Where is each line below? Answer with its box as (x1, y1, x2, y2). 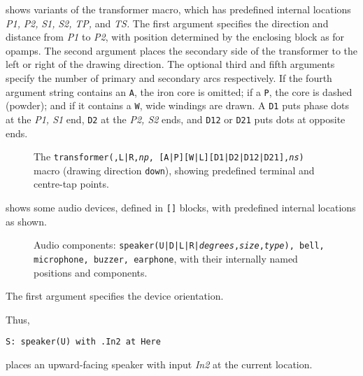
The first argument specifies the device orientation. (6, 288, 224, 303)
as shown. (6, 214, 47, 228)
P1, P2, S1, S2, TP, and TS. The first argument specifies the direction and (6, 15, 329, 30)
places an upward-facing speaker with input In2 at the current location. (6, 357, 313, 372)
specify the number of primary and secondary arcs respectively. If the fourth (6, 70, 332, 85)
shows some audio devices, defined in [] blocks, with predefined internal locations (6, 200, 356, 215)
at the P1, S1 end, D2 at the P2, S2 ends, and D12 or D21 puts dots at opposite (6, 111, 346, 126)
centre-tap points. (34, 176, 109, 191)
